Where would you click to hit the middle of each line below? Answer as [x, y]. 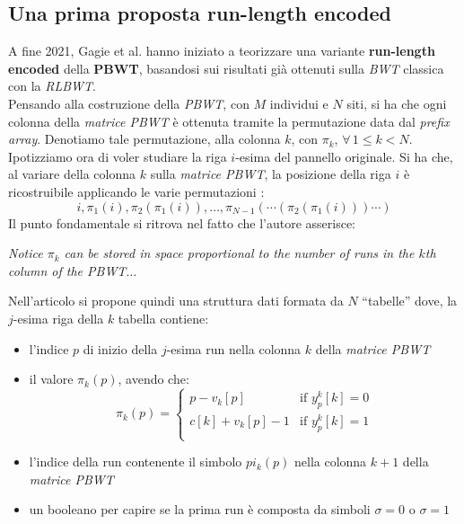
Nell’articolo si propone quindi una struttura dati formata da [176, 301]
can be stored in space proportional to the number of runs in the [239, 253]
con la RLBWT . [52, 86]
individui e [299, 103]
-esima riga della [58, 318]
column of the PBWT [67, 270]
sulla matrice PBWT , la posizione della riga [271, 174]
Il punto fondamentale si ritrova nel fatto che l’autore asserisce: [182, 222]
